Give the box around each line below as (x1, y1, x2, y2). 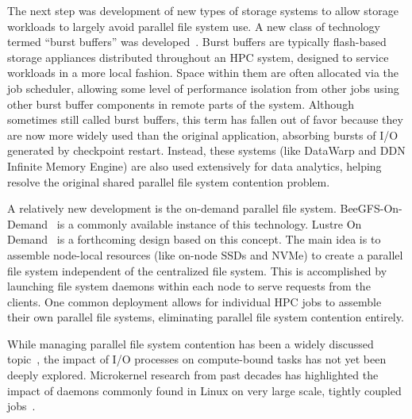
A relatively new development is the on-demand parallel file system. (7, 200, 337, 217)
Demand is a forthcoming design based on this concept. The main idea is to (7, 231, 381, 248)
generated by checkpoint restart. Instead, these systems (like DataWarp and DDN (7, 142, 406, 159)
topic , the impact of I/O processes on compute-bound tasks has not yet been (7, 351, 387, 367)
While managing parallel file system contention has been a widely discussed (7, 335, 374, 352)
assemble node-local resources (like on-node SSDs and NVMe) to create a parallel (7, 246, 403, 263)
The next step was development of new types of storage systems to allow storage (7, 2, 399, 18)
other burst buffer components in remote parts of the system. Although (7, 95, 354, 112)
